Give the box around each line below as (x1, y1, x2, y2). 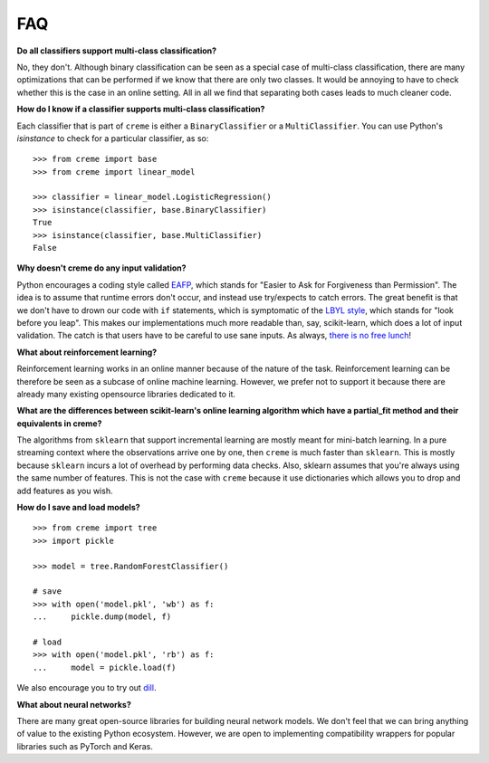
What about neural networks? (16, 699, 131, 710)
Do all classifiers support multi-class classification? (16, 45, 217, 56)
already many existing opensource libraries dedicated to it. (16, 388, 235, 399)
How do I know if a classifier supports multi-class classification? (16, 104, 265, 115)
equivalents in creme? (16, 417, 102, 429)
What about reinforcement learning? (16, 347, 158, 358)
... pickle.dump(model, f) (33, 612, 172, 622)
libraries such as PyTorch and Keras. (16, 740, 153, 751)
